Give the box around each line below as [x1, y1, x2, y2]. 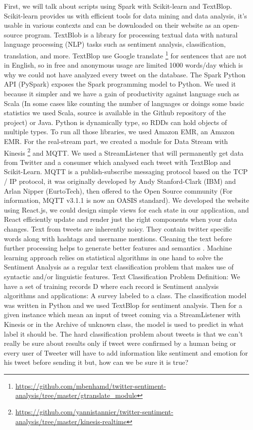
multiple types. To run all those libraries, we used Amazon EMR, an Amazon [4, 126, 235, 137]
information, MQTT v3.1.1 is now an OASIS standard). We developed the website [4, 195, 249, 205]
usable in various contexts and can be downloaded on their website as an [4, 20, 221, 30]
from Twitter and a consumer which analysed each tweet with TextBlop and [4, 157, 231, 167]
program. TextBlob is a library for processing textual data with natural [24, 29, 238, 39]
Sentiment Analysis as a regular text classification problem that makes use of [4, 262, 234, 272]
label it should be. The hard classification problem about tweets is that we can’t [4, 328, 243, 339]
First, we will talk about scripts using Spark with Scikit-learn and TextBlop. [4, 1, 232, 11]
